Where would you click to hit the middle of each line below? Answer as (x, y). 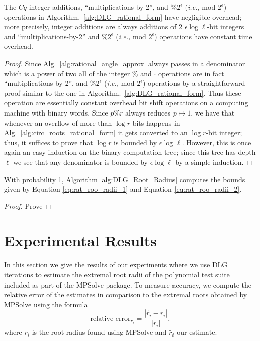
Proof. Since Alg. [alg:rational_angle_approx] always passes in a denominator (125, 63)
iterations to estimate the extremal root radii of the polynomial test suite (117, 274)
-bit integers (226, 26)
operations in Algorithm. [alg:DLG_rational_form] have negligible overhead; (123, 16)
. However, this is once (216, 142)
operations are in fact (191, 73)
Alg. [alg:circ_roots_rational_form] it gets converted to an (96, 132)
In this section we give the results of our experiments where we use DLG (116, 265)
